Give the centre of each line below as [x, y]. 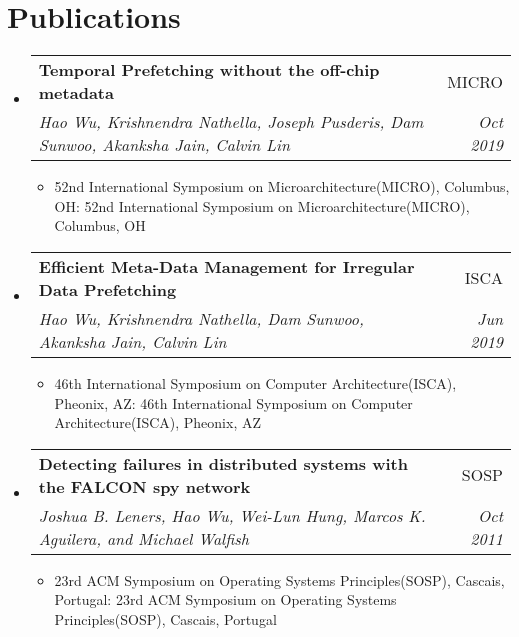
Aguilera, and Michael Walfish [143, 538]
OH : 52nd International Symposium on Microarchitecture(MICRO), [262, 205]
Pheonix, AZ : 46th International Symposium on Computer [233, 402]
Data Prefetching [107, 289]
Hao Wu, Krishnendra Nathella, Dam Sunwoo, [201, 318]
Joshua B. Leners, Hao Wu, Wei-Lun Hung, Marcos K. [232, 515]
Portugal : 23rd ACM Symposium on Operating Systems [225, 599]
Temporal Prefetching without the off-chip [209, 70]
